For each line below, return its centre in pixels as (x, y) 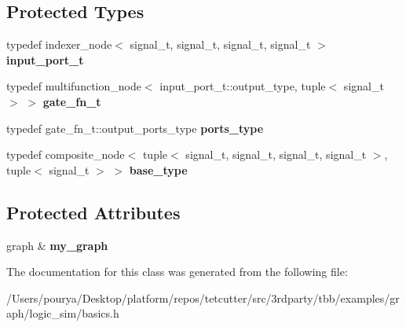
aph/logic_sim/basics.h (63, 313)
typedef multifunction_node (74, 86)
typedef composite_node (66, 154)
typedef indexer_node (59, 44)
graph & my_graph (57, 245)
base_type (158, 169)
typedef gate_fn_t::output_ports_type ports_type (135, 128)
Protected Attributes (93, 212)
